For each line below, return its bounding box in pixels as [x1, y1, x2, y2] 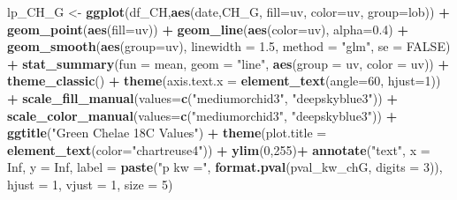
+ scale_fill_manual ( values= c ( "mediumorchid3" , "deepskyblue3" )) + [7, 88, 398, 107]
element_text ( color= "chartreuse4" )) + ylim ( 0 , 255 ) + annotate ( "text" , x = [7, 140, 430, 159]
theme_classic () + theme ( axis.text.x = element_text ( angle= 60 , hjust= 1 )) [7, 71, 441, 90]
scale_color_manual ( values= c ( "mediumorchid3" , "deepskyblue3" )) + [7, 106, 398, 124]
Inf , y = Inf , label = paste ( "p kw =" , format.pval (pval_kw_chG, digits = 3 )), [7, 158, 443, 176]
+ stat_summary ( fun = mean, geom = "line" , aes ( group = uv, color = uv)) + [7, 54, 449, 72]
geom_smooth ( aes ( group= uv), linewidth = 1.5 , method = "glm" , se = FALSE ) [7, 37, 451, 56]
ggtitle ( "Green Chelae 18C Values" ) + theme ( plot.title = [7, 123, 327, 142]
